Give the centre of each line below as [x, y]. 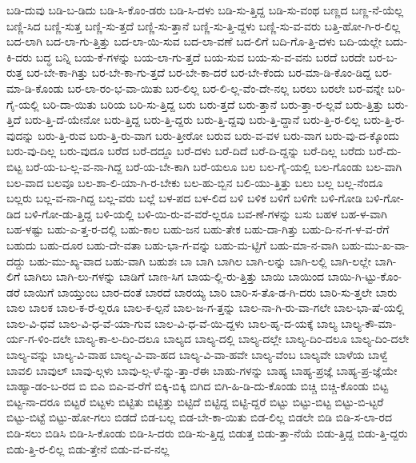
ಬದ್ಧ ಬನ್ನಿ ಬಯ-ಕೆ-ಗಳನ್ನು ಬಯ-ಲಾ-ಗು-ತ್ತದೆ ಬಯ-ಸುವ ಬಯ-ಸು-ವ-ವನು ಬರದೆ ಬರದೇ [200, 56]
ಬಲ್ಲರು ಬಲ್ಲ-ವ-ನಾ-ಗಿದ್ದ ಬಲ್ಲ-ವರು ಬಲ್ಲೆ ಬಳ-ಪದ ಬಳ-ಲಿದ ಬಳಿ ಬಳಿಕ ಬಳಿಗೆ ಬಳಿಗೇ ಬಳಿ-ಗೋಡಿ [184, 198]
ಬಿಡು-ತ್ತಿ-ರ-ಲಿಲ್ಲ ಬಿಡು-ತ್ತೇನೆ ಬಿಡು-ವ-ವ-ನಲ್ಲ [88, 448]
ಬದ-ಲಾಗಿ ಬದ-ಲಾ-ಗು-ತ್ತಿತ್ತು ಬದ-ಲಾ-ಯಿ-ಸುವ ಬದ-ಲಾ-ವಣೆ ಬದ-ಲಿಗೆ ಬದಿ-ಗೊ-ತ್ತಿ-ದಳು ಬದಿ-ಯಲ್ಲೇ [194, 41]
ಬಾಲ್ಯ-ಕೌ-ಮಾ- [369, 323]
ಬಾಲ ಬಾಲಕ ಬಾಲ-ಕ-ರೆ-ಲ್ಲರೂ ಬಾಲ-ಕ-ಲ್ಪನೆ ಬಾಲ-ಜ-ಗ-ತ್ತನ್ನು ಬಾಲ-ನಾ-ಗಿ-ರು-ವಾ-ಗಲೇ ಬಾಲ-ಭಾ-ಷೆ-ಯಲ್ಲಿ [206, 307]
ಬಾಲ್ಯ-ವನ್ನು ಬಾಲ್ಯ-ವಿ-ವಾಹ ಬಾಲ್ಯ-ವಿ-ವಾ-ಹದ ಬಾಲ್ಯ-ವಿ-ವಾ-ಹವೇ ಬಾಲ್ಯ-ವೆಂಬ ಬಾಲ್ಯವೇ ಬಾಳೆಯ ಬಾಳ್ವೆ [197, 355]
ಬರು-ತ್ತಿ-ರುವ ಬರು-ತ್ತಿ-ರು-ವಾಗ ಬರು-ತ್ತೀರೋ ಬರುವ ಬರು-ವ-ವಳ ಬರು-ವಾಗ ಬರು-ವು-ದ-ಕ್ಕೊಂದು [218, 135]
